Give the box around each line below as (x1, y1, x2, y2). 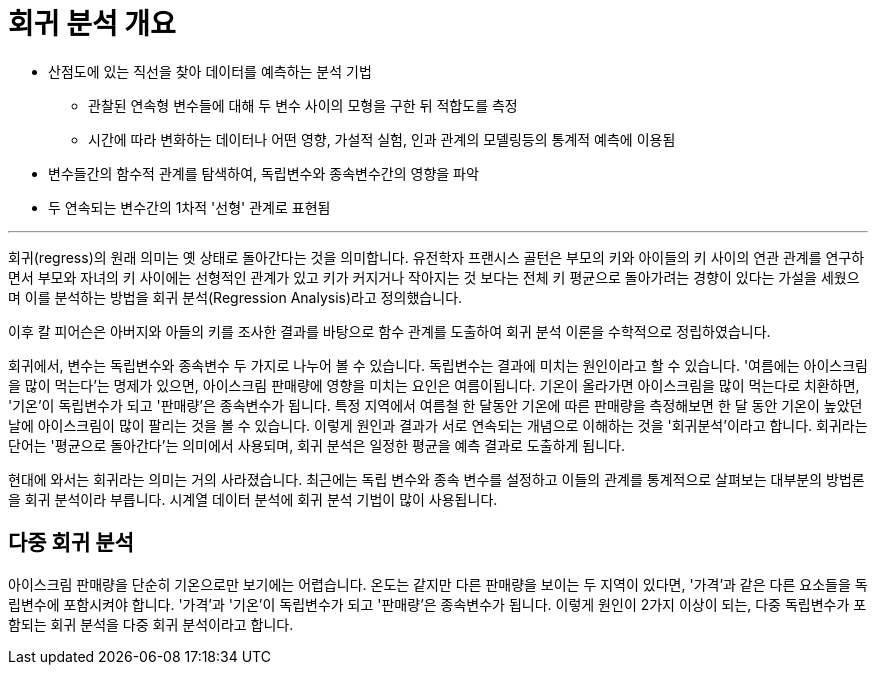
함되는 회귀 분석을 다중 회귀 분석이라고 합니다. (8, 615, 294, 633)
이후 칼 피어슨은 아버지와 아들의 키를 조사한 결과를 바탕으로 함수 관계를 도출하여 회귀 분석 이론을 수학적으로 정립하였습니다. (8, 322, 771, 340)
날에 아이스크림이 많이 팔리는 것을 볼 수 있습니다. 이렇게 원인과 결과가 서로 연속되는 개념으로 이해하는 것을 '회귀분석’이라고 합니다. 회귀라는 (8, 416, 868, 434)
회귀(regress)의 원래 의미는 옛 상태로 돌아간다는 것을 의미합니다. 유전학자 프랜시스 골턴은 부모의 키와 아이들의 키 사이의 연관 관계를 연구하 (8, 248, 865, 266)
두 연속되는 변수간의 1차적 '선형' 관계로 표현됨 (48, 198, 331, 216)
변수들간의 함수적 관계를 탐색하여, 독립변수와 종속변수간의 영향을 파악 (48, 164, 479, 182)
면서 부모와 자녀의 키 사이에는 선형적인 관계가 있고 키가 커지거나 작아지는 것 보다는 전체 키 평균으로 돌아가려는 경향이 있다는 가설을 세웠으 (8, 268, 860, 286)
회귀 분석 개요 (8, 7, 176, 41)
